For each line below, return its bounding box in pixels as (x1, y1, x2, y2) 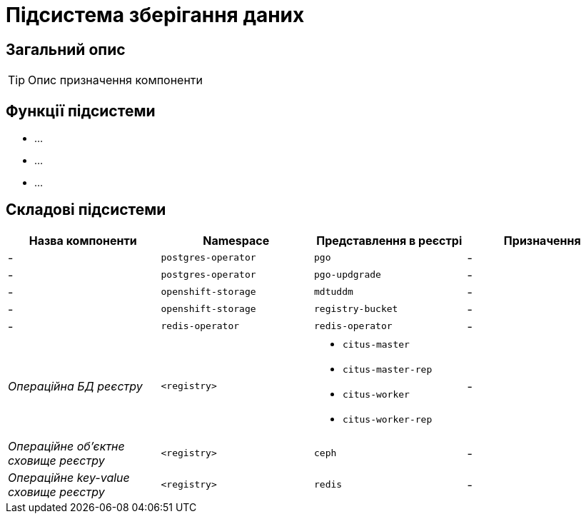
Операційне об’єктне (8, 438, 125, 453)
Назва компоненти (29, 233, 137, 248)
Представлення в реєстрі (316, 233, 463, 248)
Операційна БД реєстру (8, 378, 143, 393)
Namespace (203, 233, 270, 248)
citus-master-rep (343, 363, 433, 375)
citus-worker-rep (343, 413, 433, 425)
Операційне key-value (8, 470, 130, 485)
